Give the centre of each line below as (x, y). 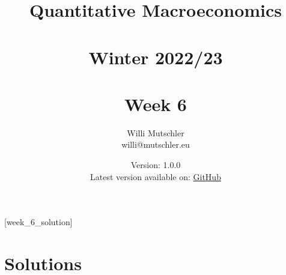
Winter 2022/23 (156, 57)
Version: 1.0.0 (156, 165)
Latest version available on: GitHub (156, 176)
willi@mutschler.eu (156, 144)
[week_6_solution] (38, 222)
